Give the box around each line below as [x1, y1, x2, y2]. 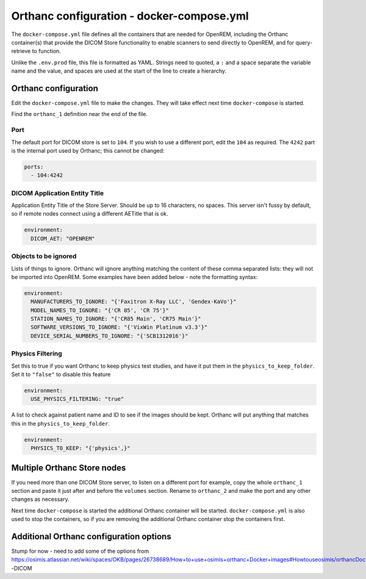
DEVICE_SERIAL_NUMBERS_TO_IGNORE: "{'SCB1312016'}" [30, 332, 188, 339]
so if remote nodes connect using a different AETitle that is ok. [11, 210, 168, 217]
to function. [32, 48, 61, 55]
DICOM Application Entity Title [11, 189, 104, 197]
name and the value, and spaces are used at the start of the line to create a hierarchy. [11, 67, 227, 75]
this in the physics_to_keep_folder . [11, 420, 110, 427]
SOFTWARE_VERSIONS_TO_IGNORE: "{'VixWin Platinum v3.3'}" [30, 324, 208, 331]
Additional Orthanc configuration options [11, 531, 171, 542]
